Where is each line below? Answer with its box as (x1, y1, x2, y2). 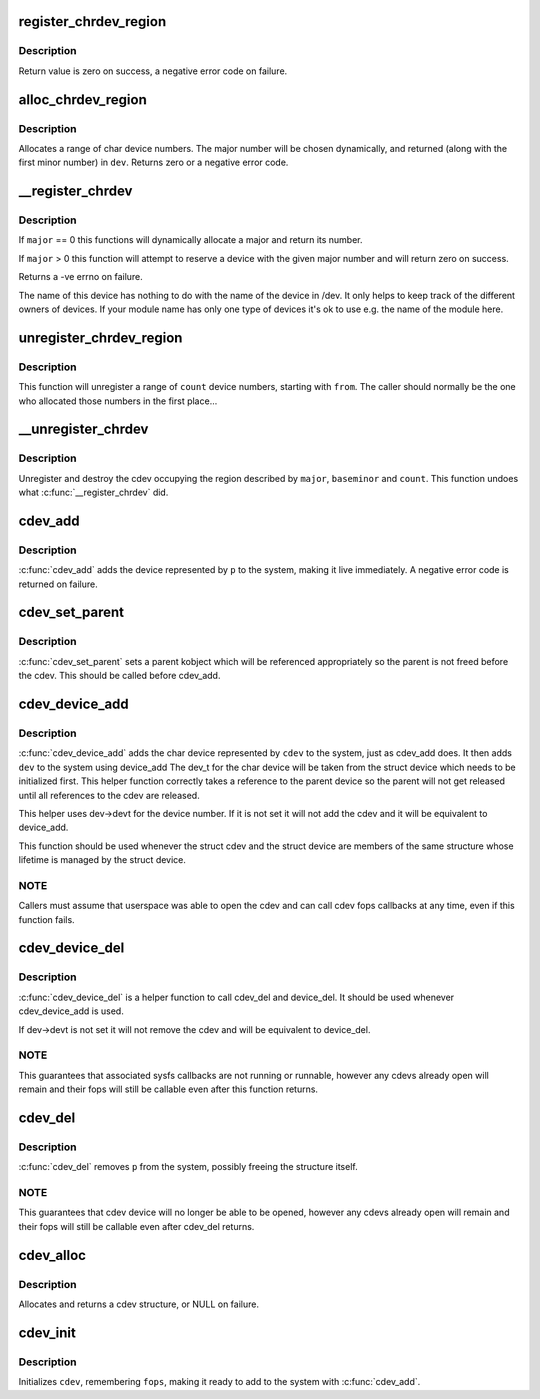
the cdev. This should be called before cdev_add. (18, 670, 221, 682)
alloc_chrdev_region (18, 91, 147, 108)
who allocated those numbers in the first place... (18, 395, 218, 407)
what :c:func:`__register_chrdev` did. (18, 486, 169, 499)
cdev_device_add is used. (18, 1005, 124, 1017)
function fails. (18, 913, 75, 925)
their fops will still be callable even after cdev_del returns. (18, 1220, 255, 1232)
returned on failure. (18, 578, 99, 590)
